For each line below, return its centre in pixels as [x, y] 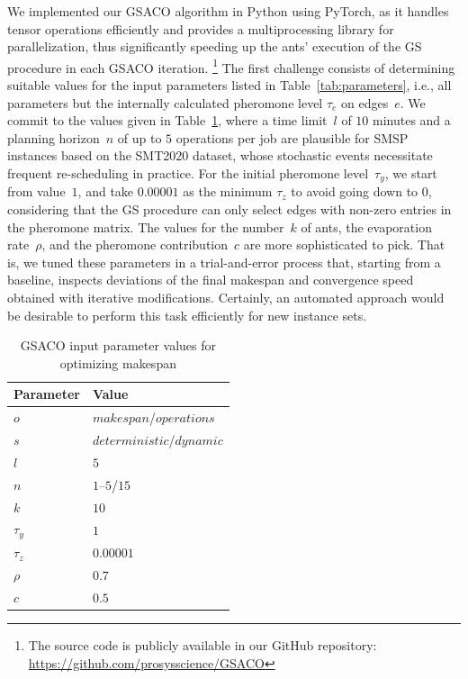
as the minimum [228, 191]
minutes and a [411, 120]
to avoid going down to [355, 191]
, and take [106, 191]
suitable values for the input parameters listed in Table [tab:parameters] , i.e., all [229, 85]
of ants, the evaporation [366, 226]
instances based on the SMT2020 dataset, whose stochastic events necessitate [220, 155]
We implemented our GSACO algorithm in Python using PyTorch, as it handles [228, 11]
